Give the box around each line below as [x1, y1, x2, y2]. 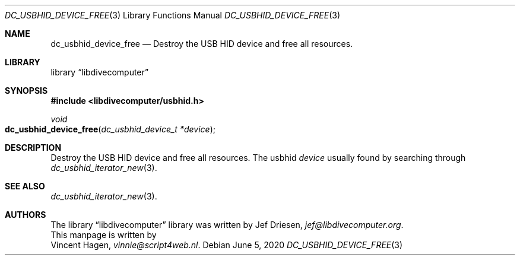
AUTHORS [5, 210, 46, 220]
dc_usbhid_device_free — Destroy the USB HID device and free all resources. [50, 39, 353, 49]
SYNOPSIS [5, 85, 48, 96]
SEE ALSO [5, 181, 45, 191]
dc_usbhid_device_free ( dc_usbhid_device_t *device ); [5, 124, 215, 134]
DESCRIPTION [5, 142, 62, 153]
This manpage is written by [50, 230, 157, 240]
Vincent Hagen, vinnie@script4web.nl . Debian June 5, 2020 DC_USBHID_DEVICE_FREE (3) [50, 240, 403, 250]
